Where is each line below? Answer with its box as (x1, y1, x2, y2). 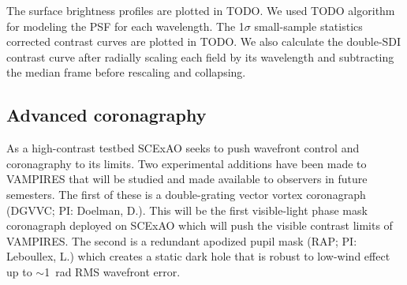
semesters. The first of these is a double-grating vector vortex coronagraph (6, 186, 366, 202)
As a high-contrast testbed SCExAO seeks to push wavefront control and (6, 140, 360, 156)
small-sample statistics (254, 17, 363, 34)
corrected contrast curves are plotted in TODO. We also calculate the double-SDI (6, 33, 401, 50)
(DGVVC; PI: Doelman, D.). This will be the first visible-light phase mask (6, 201, 368, 218)
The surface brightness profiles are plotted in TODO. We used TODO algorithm (6, 2, 395, 18)
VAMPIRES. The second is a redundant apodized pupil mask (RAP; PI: (6, 232, 357, 249)
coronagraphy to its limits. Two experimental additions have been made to (6, 155, 367, 171)
